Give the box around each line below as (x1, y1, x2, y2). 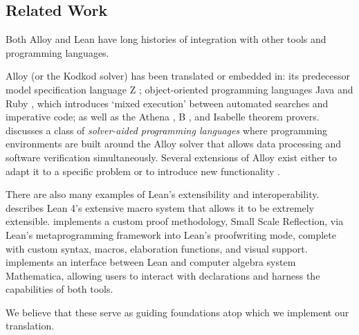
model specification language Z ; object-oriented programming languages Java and (6, 82, 353, 96)
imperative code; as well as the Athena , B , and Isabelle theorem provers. (6, 109, 320, 124)
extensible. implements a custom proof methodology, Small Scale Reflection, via (6, 214, 344, 228)
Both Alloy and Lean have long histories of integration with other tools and (6, 32, 326, 46)
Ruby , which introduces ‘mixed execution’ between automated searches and (6, 96, 329, 110)
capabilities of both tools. (6, 282, 113, 296)
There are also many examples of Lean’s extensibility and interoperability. (6, 187, 320, 201)
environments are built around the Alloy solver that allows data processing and (6, 136, 342, 151)
